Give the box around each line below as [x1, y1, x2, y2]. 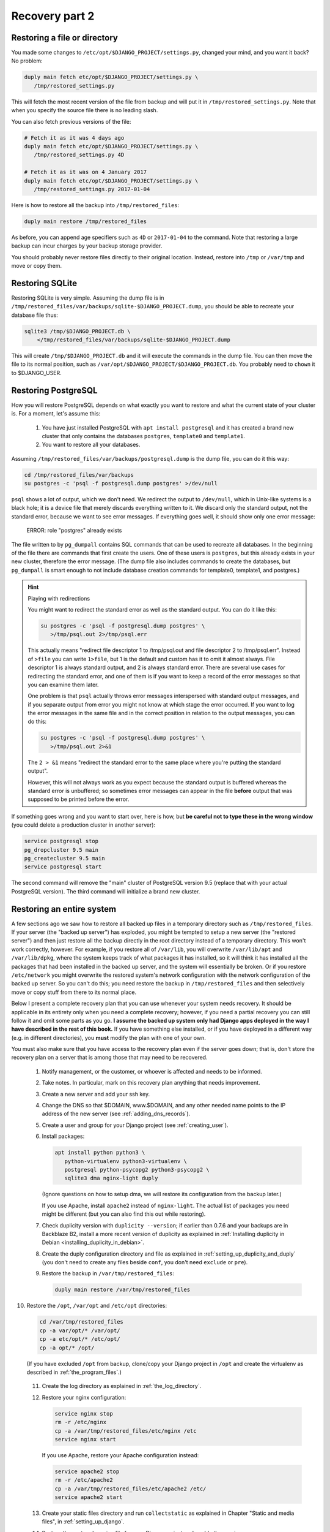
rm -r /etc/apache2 [54, 1477, 113, 1484]
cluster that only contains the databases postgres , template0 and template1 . [42, 432, 246, 439]
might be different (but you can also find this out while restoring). [42, 1210, 206, 1218]
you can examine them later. [28, 681, 99, 688]
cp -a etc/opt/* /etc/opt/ [39, 1336, 120, 1343]
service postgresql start [24, 863, 102, 870]
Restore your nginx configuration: [42, 1394, 127, 1401]
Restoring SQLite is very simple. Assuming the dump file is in [11, 294, 164, 301]
